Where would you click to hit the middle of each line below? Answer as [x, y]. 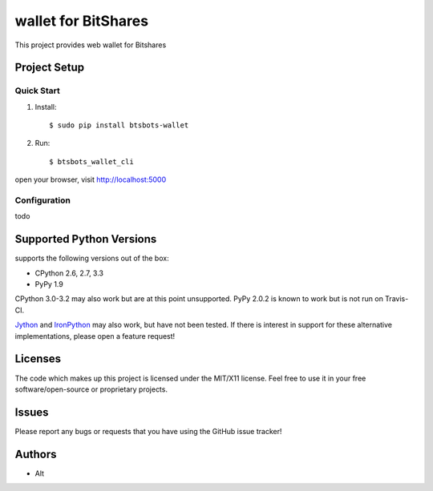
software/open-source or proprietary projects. [91, 389]
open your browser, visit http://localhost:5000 [91, 179]
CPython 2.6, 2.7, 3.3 [69, 273]
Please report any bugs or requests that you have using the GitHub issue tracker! [148, 431]
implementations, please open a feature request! [95, 336]
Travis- [397, 299]
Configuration [43, 200]
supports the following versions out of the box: [92, 258]
